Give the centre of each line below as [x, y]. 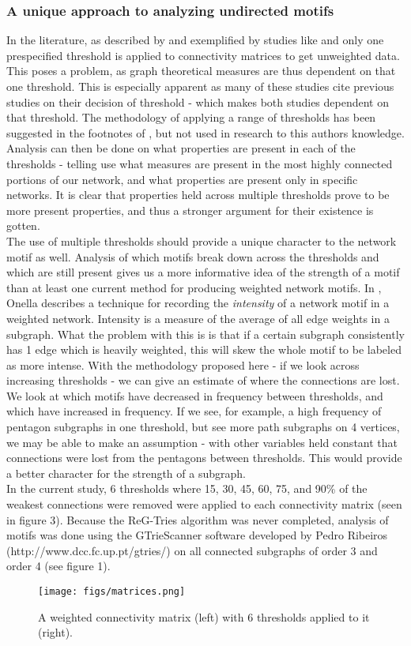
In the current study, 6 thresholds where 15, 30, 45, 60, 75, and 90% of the [187, 488]
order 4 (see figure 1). [58, 566]
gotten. [23, 225]
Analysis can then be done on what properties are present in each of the [181, 148]
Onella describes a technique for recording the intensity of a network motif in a [198, 303]
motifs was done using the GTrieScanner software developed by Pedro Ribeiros [197, 535]
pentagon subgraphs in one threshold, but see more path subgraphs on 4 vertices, [203, 427]
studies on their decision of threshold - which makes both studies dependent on [198, 101]
